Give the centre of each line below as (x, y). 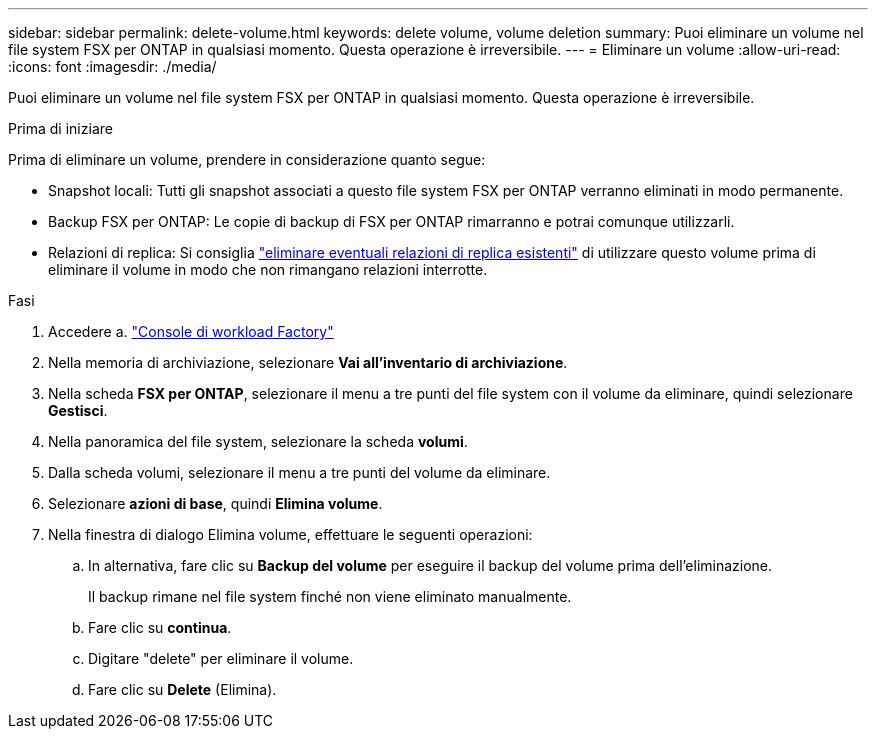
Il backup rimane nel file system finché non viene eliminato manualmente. (330, 596)
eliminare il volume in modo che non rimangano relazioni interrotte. (268, 269)
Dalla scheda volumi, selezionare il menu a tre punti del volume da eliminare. (299, 472)
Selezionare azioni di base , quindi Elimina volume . (215, 503)
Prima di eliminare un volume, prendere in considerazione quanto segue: (247, 159)
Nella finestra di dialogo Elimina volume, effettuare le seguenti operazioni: (290, 534)
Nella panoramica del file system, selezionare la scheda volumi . (258, 441)
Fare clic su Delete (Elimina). (182, 689)
